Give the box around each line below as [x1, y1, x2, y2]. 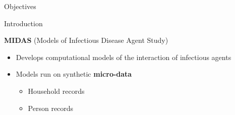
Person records [28, 102, 74, 113]
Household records [28, 85, 85, 96]
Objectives [4, 1, 36, 11]
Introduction [4, 18, 43, 28]
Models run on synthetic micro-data [16, 69, 132, 79]
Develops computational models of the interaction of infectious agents [16, 51, 231, 62]
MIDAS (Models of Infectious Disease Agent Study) [4, 35, 168, 45]
